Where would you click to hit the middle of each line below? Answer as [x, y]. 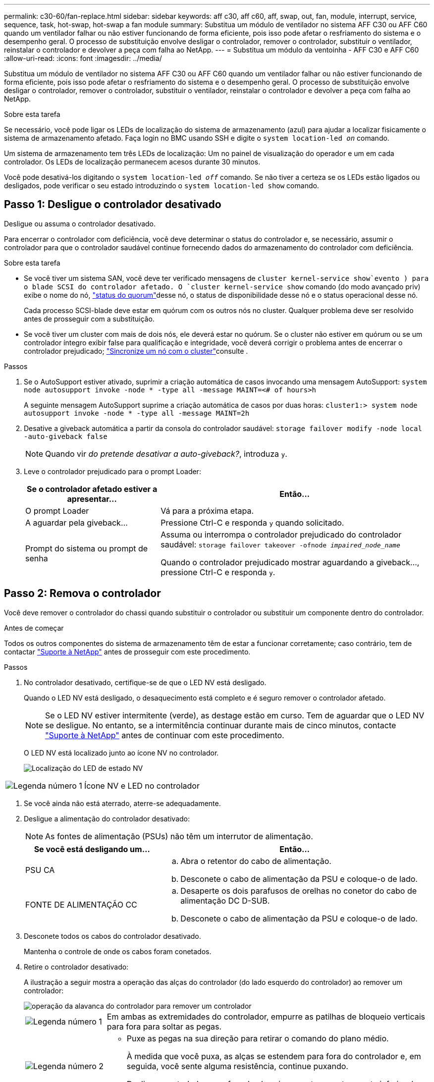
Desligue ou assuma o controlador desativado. [80, 223]
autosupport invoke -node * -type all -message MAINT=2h [137, 413]
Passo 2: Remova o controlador [82, 594]
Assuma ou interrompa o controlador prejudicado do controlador [281, 534]
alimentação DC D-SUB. [225, 900]
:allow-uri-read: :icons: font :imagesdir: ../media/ [83, 58]
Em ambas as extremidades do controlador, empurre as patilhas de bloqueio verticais [266, 1016]
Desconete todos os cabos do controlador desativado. [112, 936]
